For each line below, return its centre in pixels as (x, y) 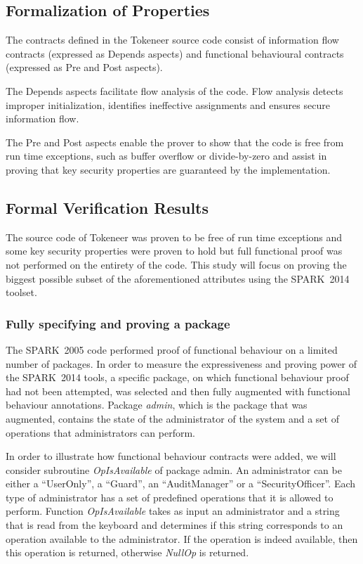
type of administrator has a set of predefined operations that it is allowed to (170, 497)
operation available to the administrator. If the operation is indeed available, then (182, 538)
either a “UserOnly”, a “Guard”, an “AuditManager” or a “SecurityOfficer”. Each (181, 483)
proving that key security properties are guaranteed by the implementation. (168, 169)
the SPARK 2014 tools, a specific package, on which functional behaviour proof (177, 377)
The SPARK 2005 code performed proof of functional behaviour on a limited (172, 349)
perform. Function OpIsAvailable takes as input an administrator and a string (173, 511)
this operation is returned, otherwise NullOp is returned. (127, 552)
